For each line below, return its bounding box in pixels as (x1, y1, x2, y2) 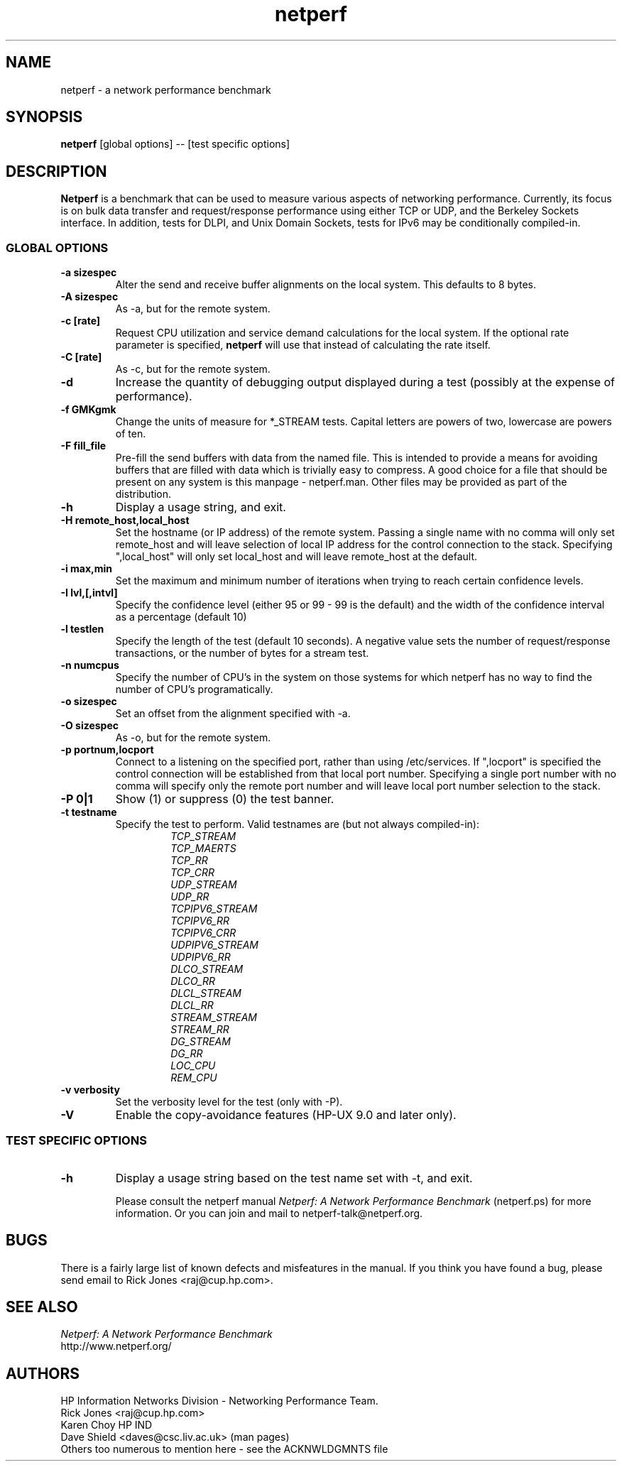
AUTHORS (6, 1364, 80, 1383)
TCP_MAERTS (170, 842, 236, 855)
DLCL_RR (170, 999, 214, 1012)
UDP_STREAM (170, 878, 237, 891)
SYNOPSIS (6, 108, 83, 126)
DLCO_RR (170, 975, 216, 988)
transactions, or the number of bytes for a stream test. (115, 647, 369, 660)
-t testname (60, 806, 117, 819)
